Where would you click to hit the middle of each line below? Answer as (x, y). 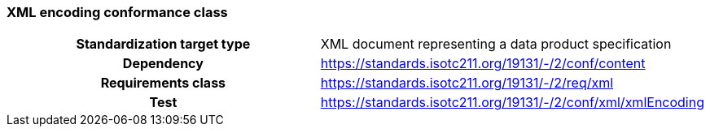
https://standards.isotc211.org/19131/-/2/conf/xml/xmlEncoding (512, 103)
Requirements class (163, 83)
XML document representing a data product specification (496, 44)
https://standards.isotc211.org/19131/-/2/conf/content (483, 64)
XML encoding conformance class (117, 12)
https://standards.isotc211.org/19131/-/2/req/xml (467, 83)
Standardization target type (163, 44)
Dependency (163, 64)
